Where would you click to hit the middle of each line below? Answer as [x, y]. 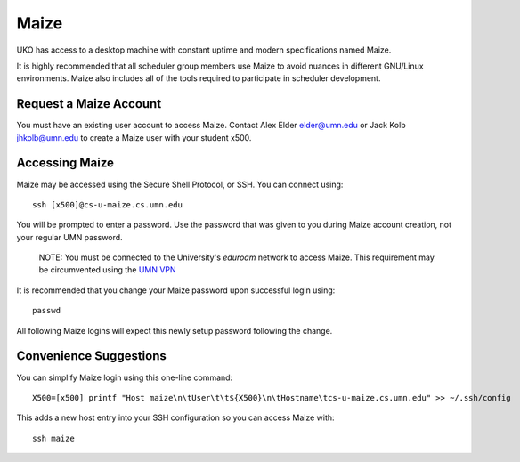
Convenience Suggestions [91, 356]
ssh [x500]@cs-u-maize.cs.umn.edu [107, 204]
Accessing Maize [65, 163]
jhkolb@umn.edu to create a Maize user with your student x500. [134, 137]
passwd [47, 311]
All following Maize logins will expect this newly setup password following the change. [175, 330]
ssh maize [53, 438]
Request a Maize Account [89, 104]
